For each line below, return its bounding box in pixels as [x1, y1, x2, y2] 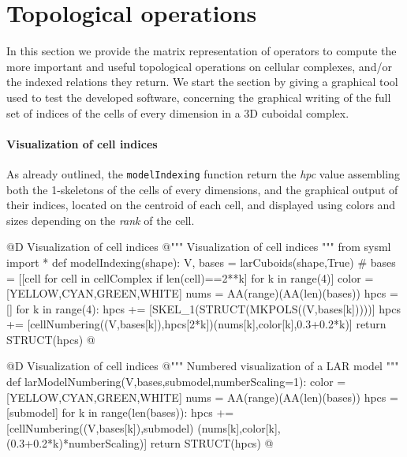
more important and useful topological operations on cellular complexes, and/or [6, 58, 392, 74]
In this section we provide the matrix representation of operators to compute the [6, 43, 397, 59]
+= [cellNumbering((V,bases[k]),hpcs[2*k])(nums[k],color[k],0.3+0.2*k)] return [6, 316, 386, 332]
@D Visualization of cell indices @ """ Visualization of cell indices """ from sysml [6, 238, 391, 255]
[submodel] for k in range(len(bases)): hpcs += [6, 404, 234, 421]
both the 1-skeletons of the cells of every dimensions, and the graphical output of [6, 181, 398, 197]
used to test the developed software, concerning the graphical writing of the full [6, 88, 391, 105]
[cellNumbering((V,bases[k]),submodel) [6, 419, 194, 436]
